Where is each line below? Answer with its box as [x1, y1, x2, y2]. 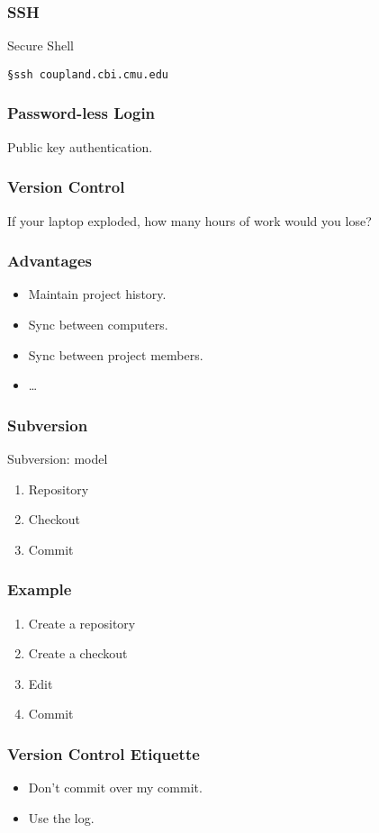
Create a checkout [28, 644, 128, 663]
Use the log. [28, 808, 95, 827]
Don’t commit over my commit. [28, 778, 203, 797]
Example [7, 578, 72, 601]
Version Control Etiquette [7, 742, 200, 765]
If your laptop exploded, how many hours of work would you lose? [7, 211, 372, 230]
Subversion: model [7, 448, 108, 467]
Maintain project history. [28, 285, 167, 303]
